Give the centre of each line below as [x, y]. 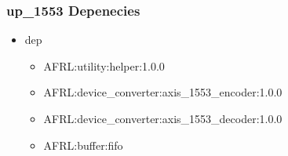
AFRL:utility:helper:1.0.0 [104, 65]
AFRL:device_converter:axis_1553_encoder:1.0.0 [163, 92]
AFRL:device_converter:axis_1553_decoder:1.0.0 [163, 118]
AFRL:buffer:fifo [83, 145]
